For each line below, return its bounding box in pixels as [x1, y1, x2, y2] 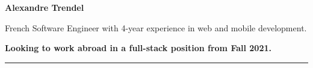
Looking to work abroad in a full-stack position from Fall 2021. [5, 42, 271, 54]
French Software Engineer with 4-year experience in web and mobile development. [5, 21, 307, 34]
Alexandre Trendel [5, 1, 84, 13]
